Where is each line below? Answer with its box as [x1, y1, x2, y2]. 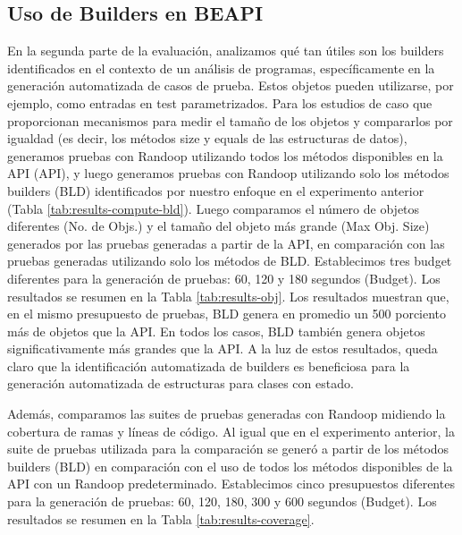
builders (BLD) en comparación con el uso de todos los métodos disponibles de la [7, 456, 453, 475]
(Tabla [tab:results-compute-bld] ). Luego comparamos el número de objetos [7, 199, 420, 217]
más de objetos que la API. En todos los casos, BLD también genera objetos [7, 321, 425, 340]
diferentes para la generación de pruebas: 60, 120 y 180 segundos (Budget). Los [7, 268, 441, 287]
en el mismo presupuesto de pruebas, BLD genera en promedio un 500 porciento [7, 304, 447, 323]
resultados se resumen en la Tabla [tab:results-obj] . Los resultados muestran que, [7, 286, 449, 305]
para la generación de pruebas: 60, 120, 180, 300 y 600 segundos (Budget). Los [7, 492, 437, 511]
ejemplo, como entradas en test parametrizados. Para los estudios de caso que [7, 93, 433, 112]
